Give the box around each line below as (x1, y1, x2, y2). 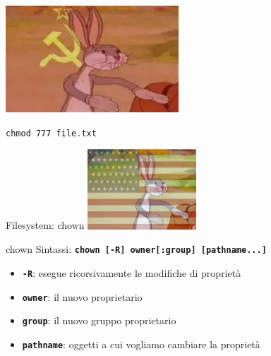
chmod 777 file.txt (6, 128, 97, 138)
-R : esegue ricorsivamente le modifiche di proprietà (22, 266, 241, 280)
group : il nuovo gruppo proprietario (22, 313, 176, 328)
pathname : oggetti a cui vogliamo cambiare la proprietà (22, 337, 260, 352)
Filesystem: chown (6, 218, 85, 232)
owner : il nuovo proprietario (22, 289, 143, 304)
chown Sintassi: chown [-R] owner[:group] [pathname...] (6, 242, 267, 256)
